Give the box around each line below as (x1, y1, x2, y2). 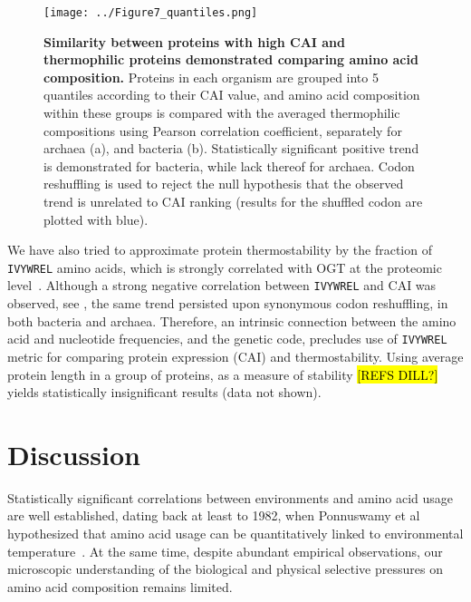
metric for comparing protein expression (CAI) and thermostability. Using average (7, 346, 464, 365)
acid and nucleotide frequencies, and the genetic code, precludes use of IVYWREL (7, 329, 447, 348)
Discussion (7, 435, 140, 472)
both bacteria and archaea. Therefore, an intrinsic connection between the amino (7, 311, 457, 330)
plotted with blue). (43, 209, 149, 228)
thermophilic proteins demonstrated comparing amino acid (43, 50, 418, 69)
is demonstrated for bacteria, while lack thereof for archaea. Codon (43, 156, 415, 175)
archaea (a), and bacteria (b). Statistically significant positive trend (43, 139, 419, 158)
